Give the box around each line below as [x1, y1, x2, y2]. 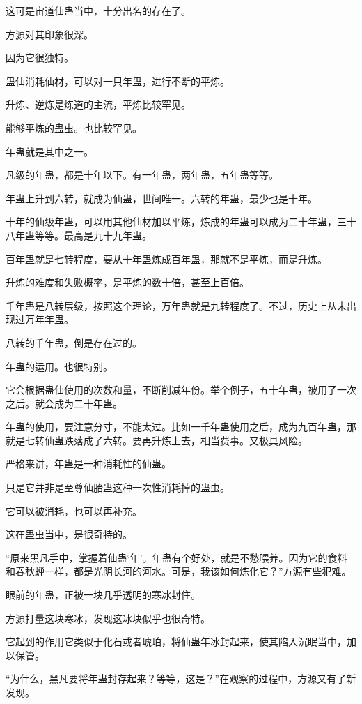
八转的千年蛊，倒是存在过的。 [6, 335, 142, 350]
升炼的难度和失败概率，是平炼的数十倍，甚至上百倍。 [6, 275, 249, 290]
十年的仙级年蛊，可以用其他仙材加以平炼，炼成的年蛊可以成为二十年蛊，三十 [6, 214, 356, 229]
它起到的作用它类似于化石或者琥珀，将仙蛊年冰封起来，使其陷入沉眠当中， [6, 634, 347, 649]
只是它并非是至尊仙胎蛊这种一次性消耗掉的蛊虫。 [6, 480, 230, 495]
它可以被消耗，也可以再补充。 [6, 503, 142, 518]
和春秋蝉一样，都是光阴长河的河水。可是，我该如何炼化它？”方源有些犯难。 [6, 564, 352, 578]
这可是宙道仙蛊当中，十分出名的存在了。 [6, 3, 191, 17]
